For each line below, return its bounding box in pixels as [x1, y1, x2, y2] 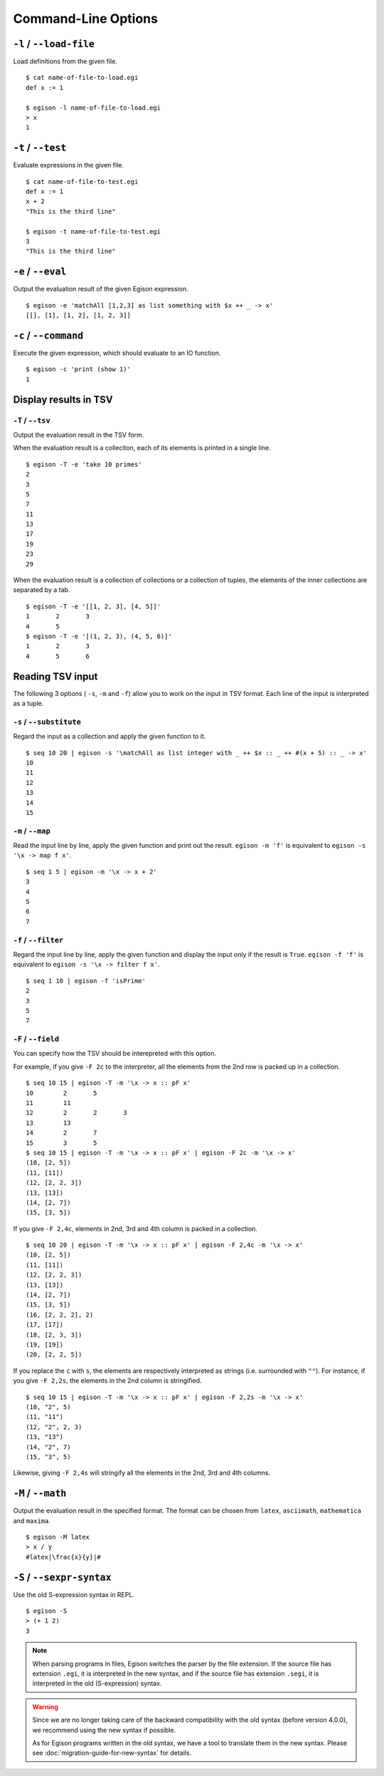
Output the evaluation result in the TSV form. [13, 430, 144, 439]
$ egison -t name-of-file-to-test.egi [26, 227, 161, 235]
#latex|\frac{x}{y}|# [26, 1553, 101, 1561]
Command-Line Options [13, 11, 158, 26]
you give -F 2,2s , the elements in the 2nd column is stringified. [13, 1376, 202, 1385]
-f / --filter [13, 935, 64, 945]
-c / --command [13, 329, 84, 341]
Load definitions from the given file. [13, 57, 117, 66]
